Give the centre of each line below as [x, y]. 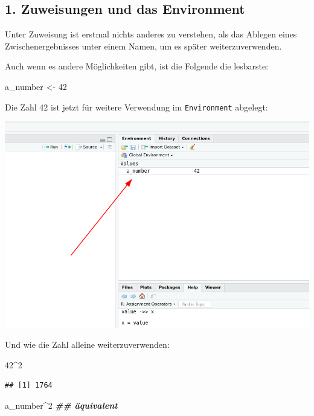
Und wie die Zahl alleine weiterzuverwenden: [87, 344]
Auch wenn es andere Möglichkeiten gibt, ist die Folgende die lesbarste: [137, 66]
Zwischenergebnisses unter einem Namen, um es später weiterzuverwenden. [143, 46]
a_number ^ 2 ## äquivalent [61, 405]
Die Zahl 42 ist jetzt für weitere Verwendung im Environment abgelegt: [136, 107]
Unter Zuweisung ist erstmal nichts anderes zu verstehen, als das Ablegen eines [151, 34]
